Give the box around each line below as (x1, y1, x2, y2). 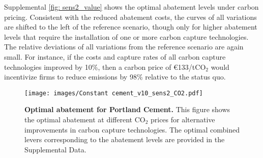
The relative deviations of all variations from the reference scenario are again (4, 41, 244, 52)
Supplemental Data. (24, 144, 86, 154)
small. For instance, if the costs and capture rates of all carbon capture (4, 51, 226, 62)
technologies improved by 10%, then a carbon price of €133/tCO (4, 61, 206, 72)
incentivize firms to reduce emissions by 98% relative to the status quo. (4, 71, 226, 82)
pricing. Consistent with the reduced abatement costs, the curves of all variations (4, 11, 257, 22)
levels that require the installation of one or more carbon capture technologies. (4, 31, 249, 42)
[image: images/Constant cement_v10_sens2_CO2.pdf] (24, 89, 203, 97)
